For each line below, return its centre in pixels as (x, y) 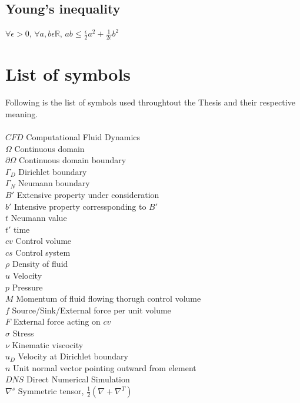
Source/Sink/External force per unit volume (91, 310)
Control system (43, 252)
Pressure (27, 287)
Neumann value (39, 218)
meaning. (22, 113)
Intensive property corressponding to (80, 206)
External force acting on (57, 321)
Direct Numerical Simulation (78, 379)
